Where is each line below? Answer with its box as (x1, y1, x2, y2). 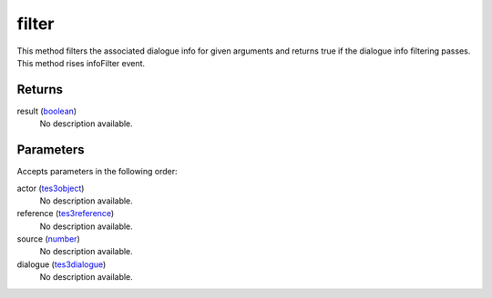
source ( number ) (16, 233, 81, 244)
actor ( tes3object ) (16, 183, 85, 194)
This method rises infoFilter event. (16, 57, 146, 68)
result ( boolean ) (16, 105, 77, 116)
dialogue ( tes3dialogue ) (16, 259, 107, 270)
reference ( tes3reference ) (16, 208, 115, 219)
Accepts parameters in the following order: (16, 166, 178, 177)
